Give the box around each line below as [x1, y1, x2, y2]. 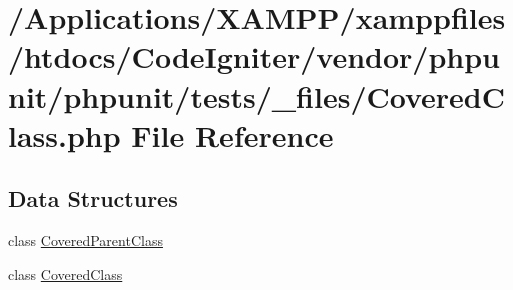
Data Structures [8, 183, 178, 214]
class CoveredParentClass [8, 230, 163, 251]
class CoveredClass [8, 263, 123, 284]
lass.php [8, 114, 121, 155]
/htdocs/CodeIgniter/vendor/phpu [8, 36, 500, 77]
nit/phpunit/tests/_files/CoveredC [8, 75, 506, 116]
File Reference [131, 114, 334, 155]
